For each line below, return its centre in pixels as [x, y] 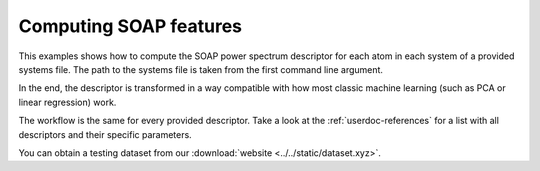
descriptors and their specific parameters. [105, 134]
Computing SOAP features [130, 26]
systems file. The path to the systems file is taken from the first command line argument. [201, 69]
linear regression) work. [67, 102]
